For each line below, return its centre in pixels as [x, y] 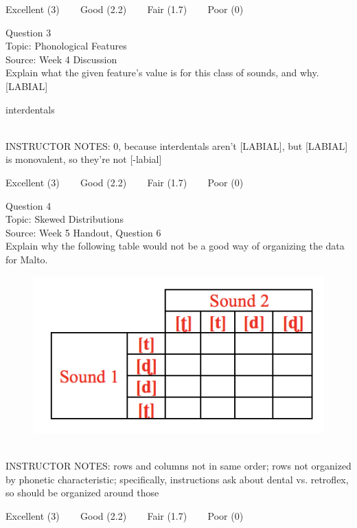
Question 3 [28, 32]
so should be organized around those [82, 493]
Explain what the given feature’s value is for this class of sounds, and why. [162, 73]
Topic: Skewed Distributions [65, 219]
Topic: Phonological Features [66, 46]
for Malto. [27, 259]
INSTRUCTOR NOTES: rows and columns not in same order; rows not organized [178, 466]
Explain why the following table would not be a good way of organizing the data [175, 246]
